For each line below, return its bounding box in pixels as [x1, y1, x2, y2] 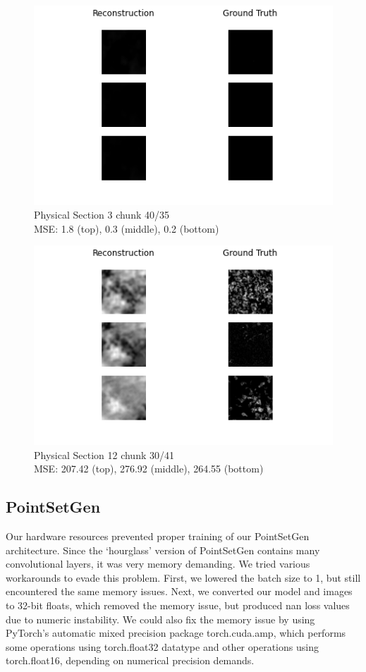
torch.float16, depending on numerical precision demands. [6, 653, 255, 668]
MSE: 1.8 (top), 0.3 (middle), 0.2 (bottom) [34, 221, 219, 236]
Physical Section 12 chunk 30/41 [34, 447, 174, 462]
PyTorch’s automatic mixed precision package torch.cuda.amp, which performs [6, 625, 346, 640]
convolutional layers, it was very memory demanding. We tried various [6, 556, 310, 571]
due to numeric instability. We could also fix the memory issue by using [6, 611, 315, 626]
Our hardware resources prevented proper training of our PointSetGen [6, 529, 310, 544]
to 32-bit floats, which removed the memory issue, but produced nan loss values [6, 598, 350, 613]
